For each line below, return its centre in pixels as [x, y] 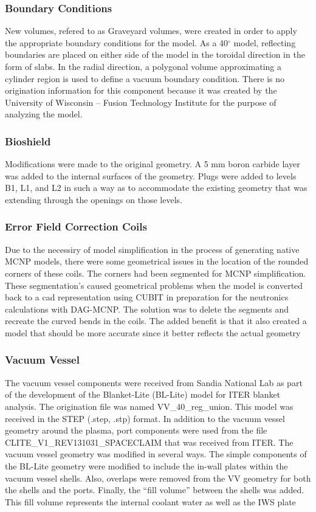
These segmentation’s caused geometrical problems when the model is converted [154, 285]
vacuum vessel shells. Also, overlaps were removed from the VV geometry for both [158, 478]
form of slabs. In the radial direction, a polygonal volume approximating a [143, 66]
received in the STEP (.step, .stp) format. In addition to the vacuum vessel [145, 418]
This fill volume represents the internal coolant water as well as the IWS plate [150, 501]
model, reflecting [265, 42]
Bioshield [28, 141]
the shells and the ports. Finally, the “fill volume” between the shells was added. [155, 490]
